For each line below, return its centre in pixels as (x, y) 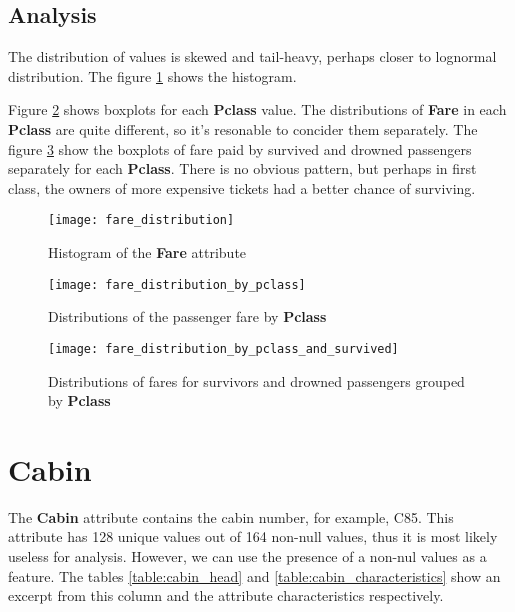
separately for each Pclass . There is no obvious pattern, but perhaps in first (242, 168)
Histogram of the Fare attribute (147, 252)
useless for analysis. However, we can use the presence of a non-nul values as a (247, 556)
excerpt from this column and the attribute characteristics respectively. (226, 595)
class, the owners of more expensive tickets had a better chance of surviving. (242, 187)
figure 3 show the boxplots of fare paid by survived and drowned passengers (240, 148)
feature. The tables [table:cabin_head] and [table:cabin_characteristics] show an (254, 575)
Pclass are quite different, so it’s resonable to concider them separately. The (243, 128)
